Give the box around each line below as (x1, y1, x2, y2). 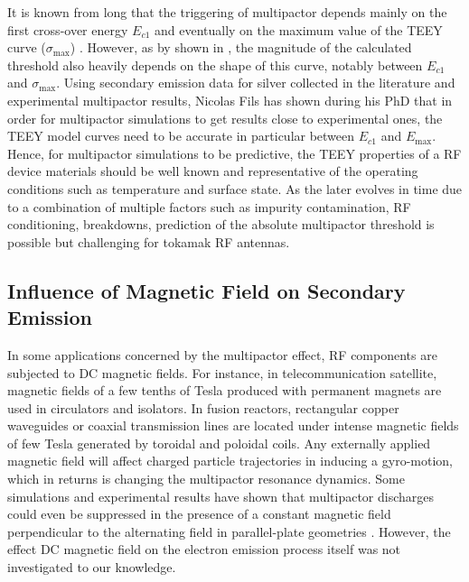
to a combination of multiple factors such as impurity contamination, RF (7, 197, 411, 216)
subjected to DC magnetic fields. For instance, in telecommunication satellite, (7, 363, 437, 382)
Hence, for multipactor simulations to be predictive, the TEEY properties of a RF (7, 143, 462, 162)
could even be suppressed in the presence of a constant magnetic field (7, 504, 391, 523)
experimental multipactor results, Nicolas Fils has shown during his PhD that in (7, 90, 453, 109)
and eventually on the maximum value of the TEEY (154, 20, 443, 39)
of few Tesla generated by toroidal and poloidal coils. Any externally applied (7, 433, 431, 452)
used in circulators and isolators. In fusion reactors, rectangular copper (7, 398, 399, 417)
